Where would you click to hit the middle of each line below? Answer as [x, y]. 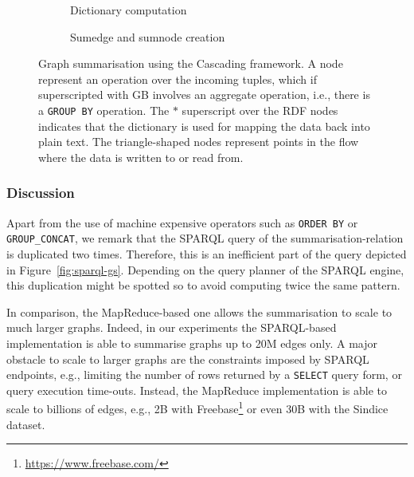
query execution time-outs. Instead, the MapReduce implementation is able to [197, 390]
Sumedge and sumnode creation [148, 36]
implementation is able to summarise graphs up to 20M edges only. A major [192, 343]
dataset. [26, 424]
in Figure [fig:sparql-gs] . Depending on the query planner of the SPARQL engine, [205, 269]
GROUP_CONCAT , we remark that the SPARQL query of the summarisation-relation [205, 238]
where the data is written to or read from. [141, 157]
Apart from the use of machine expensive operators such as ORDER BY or [182, 222]
